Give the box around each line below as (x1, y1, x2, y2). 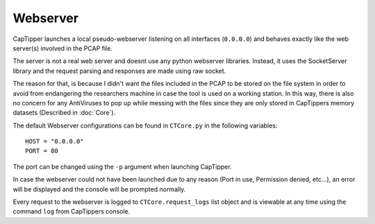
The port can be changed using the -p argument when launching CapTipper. (12, 162, 232, 171)
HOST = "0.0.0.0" (25, 137, 84, 146)
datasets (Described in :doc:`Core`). (12, 108, 116, 117)
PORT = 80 (25, 147, 58, 155)
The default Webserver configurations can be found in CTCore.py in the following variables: (12, 121, 278, 130)
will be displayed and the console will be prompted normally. (12, 184, 186, 193)
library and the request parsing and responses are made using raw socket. (12, 67, 226, 75)
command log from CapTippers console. (12, 207, 131, 216)
